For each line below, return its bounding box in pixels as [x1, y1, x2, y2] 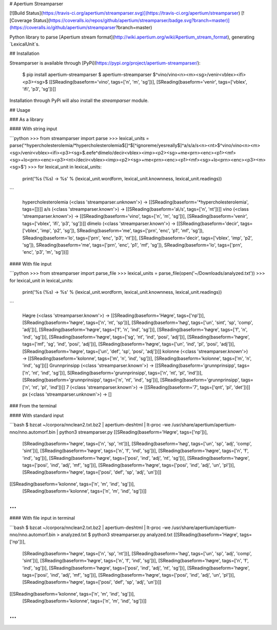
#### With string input [9, 126, 57, 132]
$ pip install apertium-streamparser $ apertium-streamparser [22, 72, 152, 78]
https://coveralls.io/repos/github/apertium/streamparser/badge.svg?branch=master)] [49, 17, 230, 23]
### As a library [9, 116, 44, 123]
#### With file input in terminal [9, 515, 75, 521]
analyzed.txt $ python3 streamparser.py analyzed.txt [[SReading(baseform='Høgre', [61, 531, 239, 538]
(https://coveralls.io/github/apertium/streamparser [9, 25, 116, 31]
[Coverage [9, 17, 32, 23]
